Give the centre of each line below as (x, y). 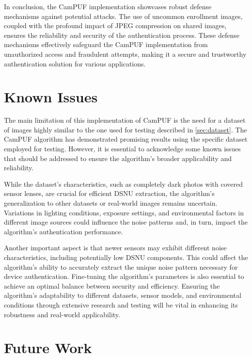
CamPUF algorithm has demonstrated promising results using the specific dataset (126, 139)
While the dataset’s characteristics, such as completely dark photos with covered (123, 184)
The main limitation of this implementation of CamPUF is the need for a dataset (125, 120)
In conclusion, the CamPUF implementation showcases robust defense (108, 6)
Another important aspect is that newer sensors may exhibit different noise (115, 248)
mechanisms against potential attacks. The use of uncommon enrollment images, (123, 16)
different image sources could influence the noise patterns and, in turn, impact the (126, 222)
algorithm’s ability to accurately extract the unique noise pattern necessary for (121, 267)
